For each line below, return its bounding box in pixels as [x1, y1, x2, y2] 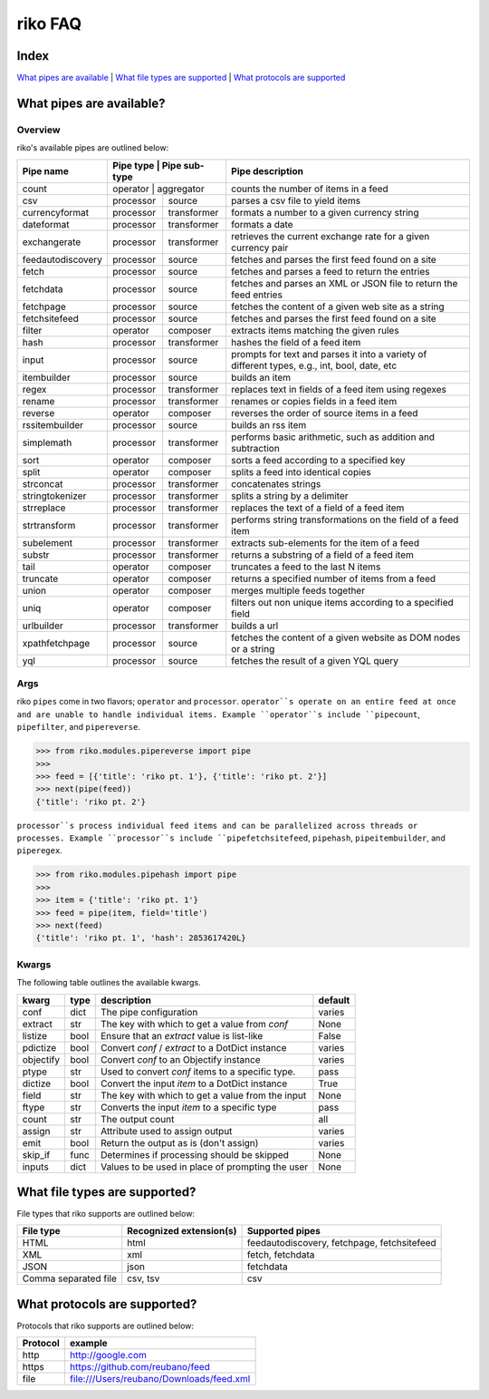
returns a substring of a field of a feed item [231, 549, 414, 561]
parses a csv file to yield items [231, 194, 361, 207]
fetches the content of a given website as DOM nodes [231, 631, 461, 644]
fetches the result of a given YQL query [231, 654, 398, 666]
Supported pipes [246, 1225, 321, 1238]
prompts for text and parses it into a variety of [231, 347, 427, 360]
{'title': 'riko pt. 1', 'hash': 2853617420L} [35, 933, 246, 943]
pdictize [22, 1041, 57, 1054]
